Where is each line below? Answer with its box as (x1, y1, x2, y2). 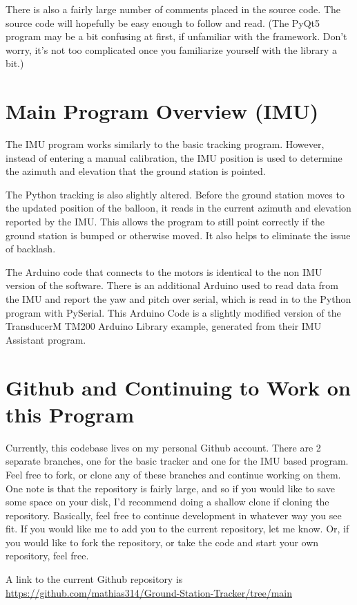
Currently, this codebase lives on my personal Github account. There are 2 (6, 440, 321, 454)
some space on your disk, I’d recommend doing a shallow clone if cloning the (6, 494, 329, 509)
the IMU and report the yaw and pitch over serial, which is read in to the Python (6, 292, 351, 306)
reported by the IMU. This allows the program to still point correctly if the (6, 214, 325, 229)
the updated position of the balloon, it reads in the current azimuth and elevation (6, 201, 351, 215)
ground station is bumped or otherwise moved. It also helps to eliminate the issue (6, 227, 351, 242)
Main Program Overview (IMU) (6, 97, 319, 125)
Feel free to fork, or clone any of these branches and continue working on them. (6, 467, 341, 481)
